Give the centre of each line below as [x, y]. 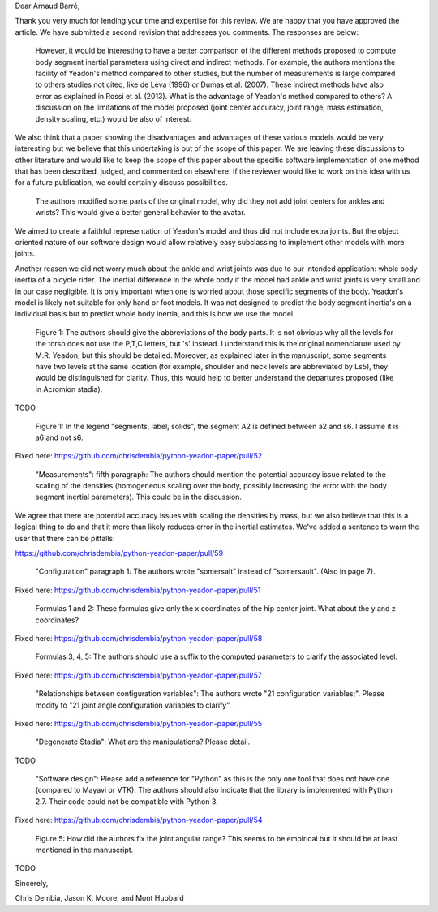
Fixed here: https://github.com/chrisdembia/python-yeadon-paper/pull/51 [138, 590]
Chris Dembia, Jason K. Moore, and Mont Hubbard [99, 898]
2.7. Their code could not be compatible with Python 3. [127, 801]
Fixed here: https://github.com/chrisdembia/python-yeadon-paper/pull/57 [139, 675]
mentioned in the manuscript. [84, 850]
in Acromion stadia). [69, 389]
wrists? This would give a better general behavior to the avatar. [141, 213]
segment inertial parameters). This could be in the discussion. [139, 497]
